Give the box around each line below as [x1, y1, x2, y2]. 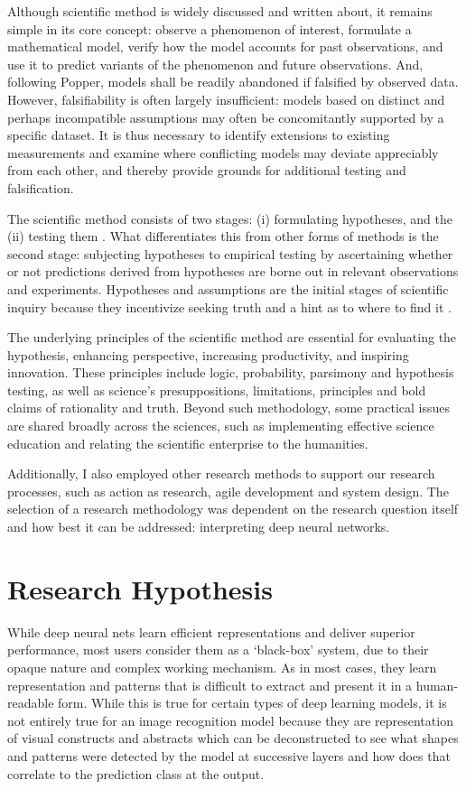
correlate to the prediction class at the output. [7, 764, 265, 783]
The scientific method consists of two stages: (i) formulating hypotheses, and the [7, 209, 452, 227]
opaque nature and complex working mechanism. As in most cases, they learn [7, 657, 437, 676]
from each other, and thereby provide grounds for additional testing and [7, 161, 406, 180]
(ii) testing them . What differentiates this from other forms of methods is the [7, 227, 439, 246]
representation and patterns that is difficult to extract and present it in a [7, 675, 413, 694]
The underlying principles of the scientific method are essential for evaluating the [7, 328, 457, 347]
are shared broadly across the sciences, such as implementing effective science [7, 416, 434, 435]
